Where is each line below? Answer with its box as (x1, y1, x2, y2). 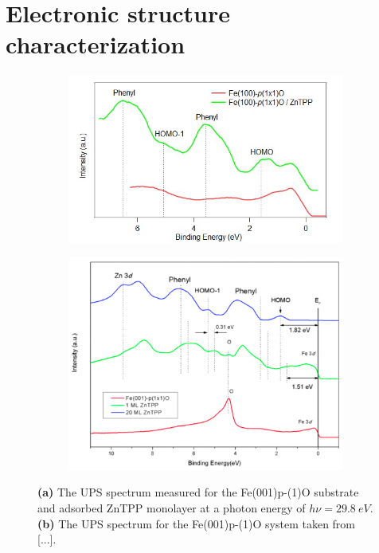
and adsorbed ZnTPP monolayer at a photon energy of (37, 500, 306, 516)
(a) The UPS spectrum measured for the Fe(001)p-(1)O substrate (37, 484, 359, 500)
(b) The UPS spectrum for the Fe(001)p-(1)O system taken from (37, 515, 356, 531)
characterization (6, 28, 186, 61)
